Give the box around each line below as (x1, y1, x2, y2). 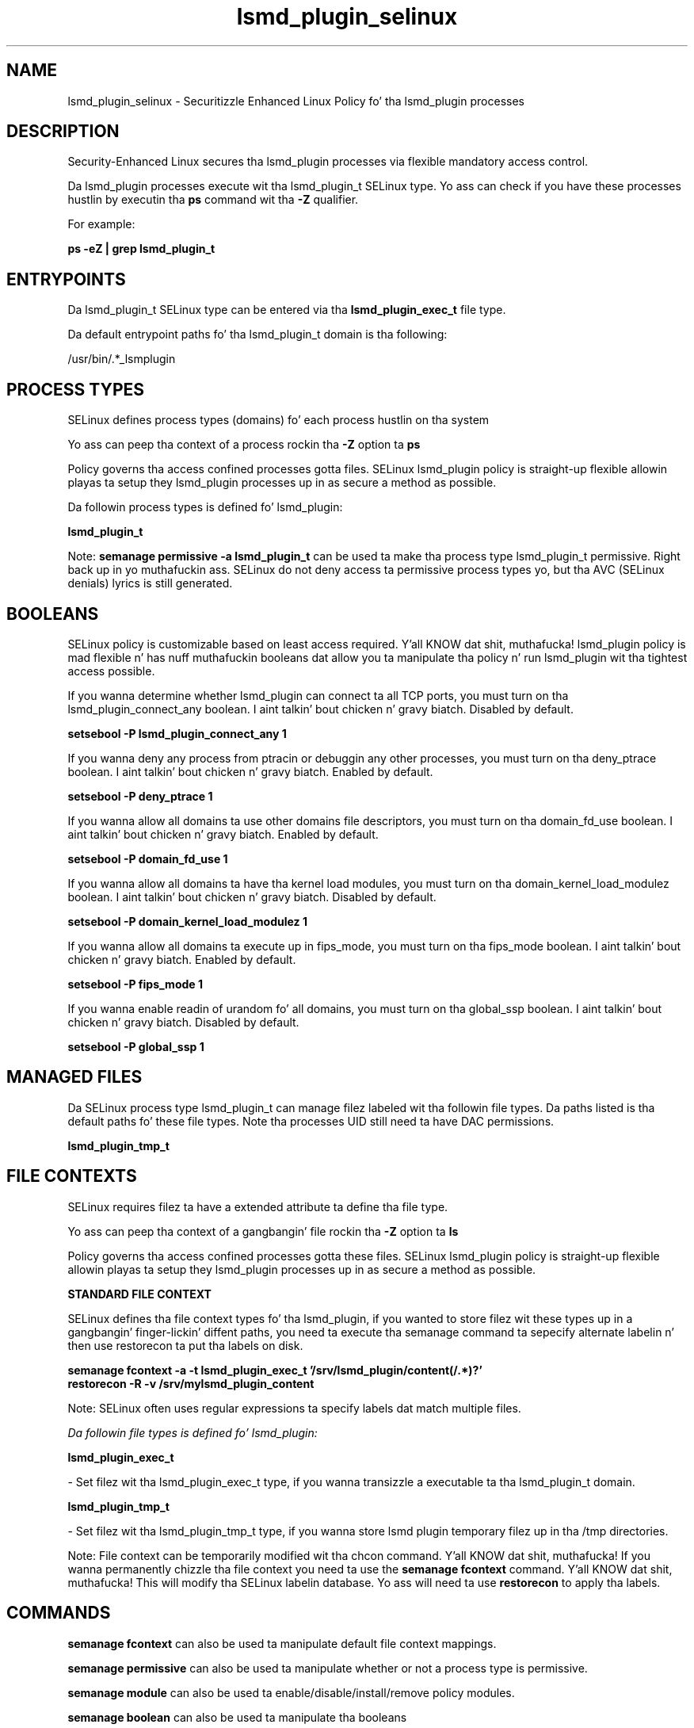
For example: (67, 217, 135, 231)
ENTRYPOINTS (6, 269, 126, 289)
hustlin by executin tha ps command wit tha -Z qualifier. (67, 193, 359, 207)
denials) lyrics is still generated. (67, 576, 233, 591)
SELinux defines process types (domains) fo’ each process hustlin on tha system (67, 413, 490, 427)
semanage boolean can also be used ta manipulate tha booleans (67, 1710, 407, 1724)
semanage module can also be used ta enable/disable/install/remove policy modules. (67, 1685, 515, 1699)
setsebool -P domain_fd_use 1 (67, 851, 228, 866)
